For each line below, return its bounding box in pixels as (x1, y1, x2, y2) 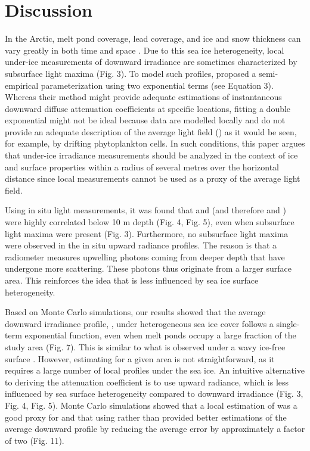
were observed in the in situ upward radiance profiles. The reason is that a (5, 239, 277, 251)
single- (276, 317, 300, 329)
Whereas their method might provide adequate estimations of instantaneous (5, 91, 282, 103)
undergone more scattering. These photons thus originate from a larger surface (5, 262, 292, 275)
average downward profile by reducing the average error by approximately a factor (5, 422, 305, 435)
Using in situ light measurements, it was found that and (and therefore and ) (5, 204, 286, 216)
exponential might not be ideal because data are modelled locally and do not (5, 114, 286, 126)
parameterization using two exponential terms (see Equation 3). (41, 79, 274, 91)
